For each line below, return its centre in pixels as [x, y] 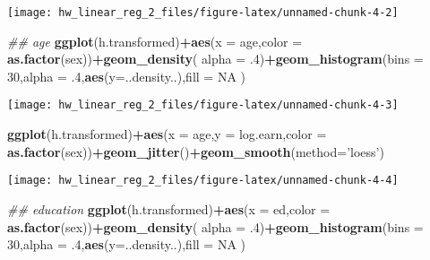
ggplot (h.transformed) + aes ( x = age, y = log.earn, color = [167, 134]
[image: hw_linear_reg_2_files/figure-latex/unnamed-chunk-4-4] [203, 181]
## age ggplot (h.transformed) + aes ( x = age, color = [155, 41]
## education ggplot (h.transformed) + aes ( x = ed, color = [169, 208]
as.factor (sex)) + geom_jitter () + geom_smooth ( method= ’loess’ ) [196, 151]
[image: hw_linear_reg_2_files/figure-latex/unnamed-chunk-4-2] [203, 13]
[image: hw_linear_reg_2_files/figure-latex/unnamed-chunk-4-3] [203, 105]
